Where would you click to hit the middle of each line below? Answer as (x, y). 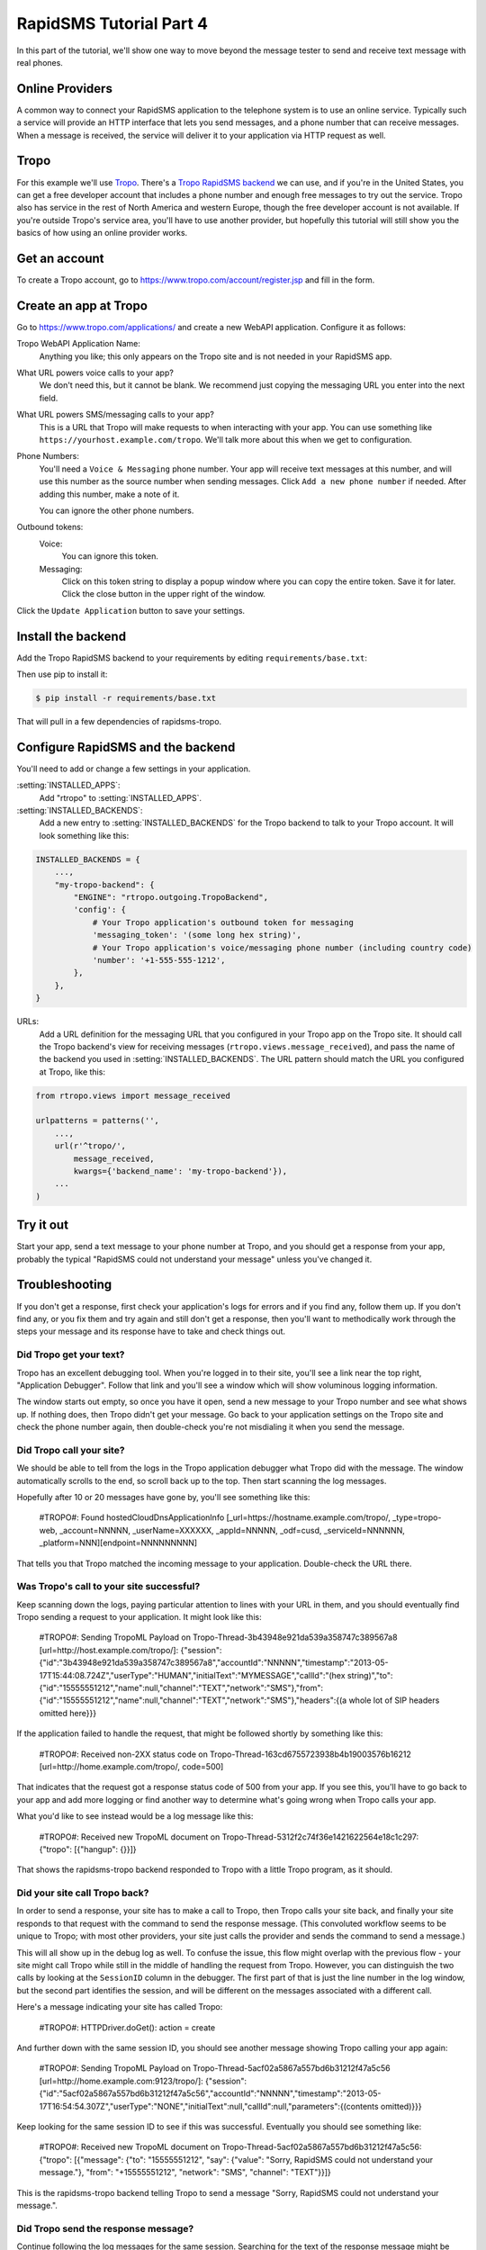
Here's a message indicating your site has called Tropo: (120, 2007)
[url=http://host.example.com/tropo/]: (109, 1650)
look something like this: (84, 835)
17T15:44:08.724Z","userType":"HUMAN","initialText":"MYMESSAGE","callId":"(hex (192, 1675)
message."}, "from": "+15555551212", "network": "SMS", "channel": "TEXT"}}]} (185, 2173)
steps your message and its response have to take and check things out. (151, 1331)
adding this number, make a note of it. (109, 494)
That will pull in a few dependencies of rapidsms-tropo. (119, 721)
